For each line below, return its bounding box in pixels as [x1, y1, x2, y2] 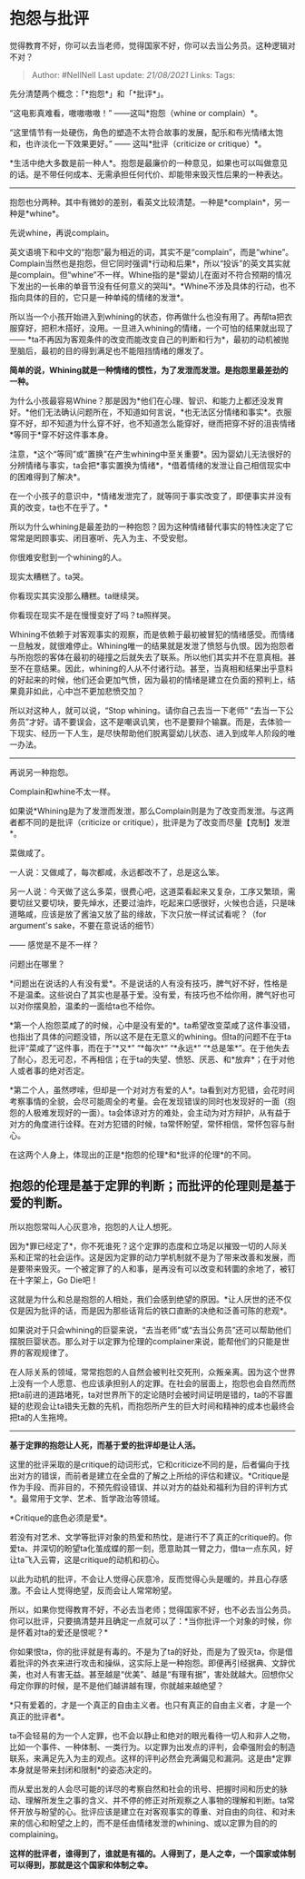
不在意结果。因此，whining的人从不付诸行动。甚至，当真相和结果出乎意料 [16, 663, 293, 674]
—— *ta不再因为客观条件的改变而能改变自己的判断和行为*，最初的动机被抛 [9, 333, 290, 345]
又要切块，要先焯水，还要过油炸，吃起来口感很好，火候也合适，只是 [33, 897, 288, 908]
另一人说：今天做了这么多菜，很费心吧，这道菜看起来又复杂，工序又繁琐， [9, 886, 288, 897]
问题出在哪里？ [9, 959, 65, 969]
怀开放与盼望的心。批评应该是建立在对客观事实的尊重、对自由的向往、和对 [9, 1805, 288, 1816]
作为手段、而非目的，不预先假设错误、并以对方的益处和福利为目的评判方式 [9, 1481, 288, 1492]
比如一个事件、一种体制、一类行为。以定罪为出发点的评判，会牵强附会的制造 [9, 1741, 296, 1752]
